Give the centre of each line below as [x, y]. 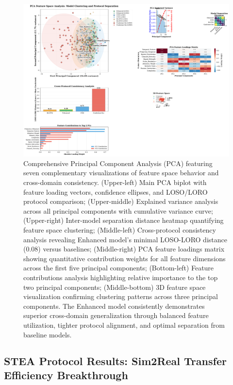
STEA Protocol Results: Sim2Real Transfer [115, 360]
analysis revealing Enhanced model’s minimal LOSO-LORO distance [125, 239]
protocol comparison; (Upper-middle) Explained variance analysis [121, 201]
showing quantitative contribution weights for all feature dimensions [125, 258]
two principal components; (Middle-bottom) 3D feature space [115, 287]
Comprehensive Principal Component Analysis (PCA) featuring [118, 163]
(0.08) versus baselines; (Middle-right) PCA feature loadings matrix [124, 249]
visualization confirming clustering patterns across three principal [121, 296]
